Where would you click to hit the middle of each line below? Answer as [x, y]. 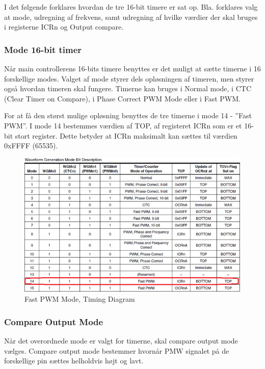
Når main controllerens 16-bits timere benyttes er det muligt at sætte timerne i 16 [132, 68]
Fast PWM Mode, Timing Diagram [80, 299]
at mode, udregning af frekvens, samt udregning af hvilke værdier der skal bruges [131, 17]
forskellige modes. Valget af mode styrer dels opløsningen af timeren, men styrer [129, 78]
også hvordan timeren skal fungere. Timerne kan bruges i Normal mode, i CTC [128, 88]
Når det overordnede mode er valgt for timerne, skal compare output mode [121, 341]
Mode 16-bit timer [43, 49]
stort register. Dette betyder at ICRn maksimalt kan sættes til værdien [126, 135]
